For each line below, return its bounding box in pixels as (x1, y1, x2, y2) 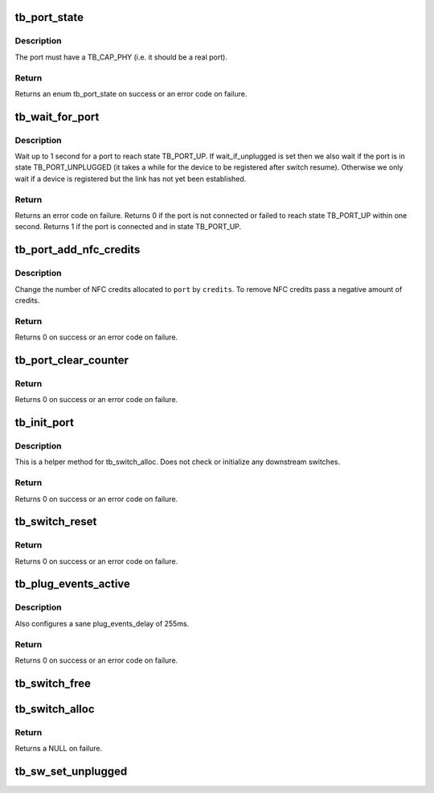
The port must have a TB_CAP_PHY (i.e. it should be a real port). (14, 52, 228, 62)
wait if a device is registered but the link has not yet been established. (14, 174, 247, 183)
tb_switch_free (14, 676, 92, 690)
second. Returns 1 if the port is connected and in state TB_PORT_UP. (14, 222, 242, 232)
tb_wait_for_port (14, 109, 100, 124)
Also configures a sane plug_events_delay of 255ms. (14, 618, 190, 628)
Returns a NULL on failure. (14, 744, 103, 754)
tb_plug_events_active (14, 577, 130, 591)
